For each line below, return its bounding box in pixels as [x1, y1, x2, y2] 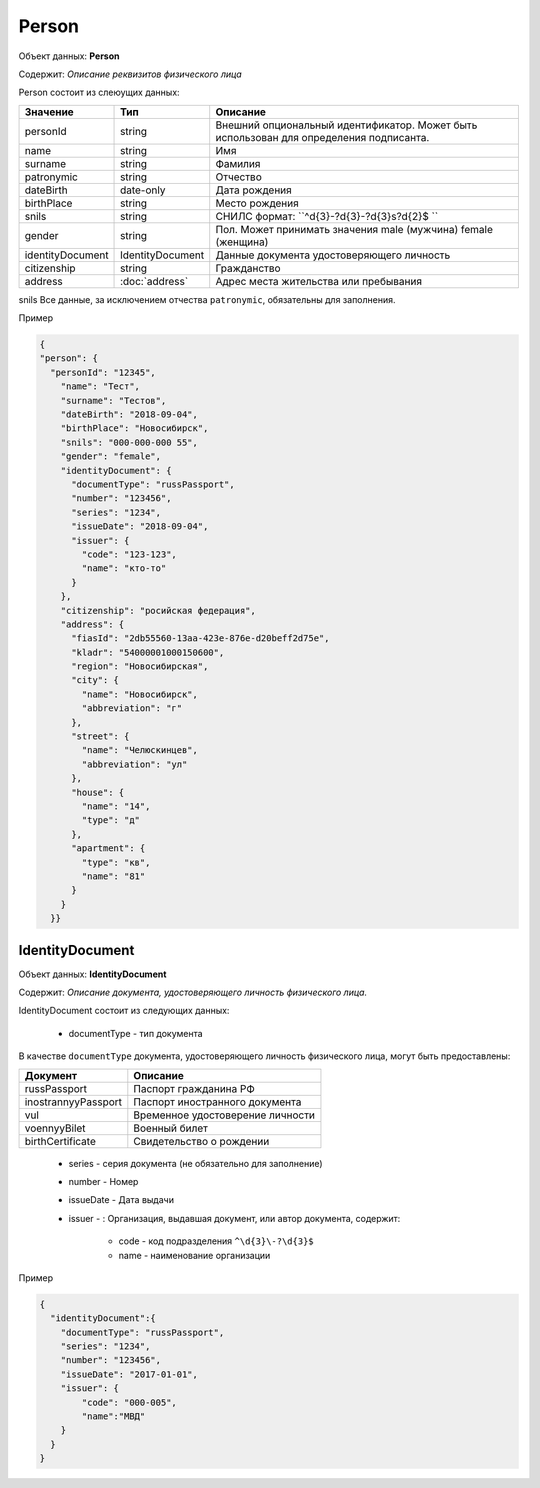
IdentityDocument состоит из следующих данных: [18, 1005, 230, 1017]
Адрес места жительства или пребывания [215, 274, 422, 288]
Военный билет [133, 1121, 209, 1135]
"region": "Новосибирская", [71, 661, 209, 672]
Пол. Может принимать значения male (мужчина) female [215, 222, 494, 236]
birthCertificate [24, 1134, 97, 1148]
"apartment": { [71, 843, 146, 854]
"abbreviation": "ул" [81, 758, 188, 770]
